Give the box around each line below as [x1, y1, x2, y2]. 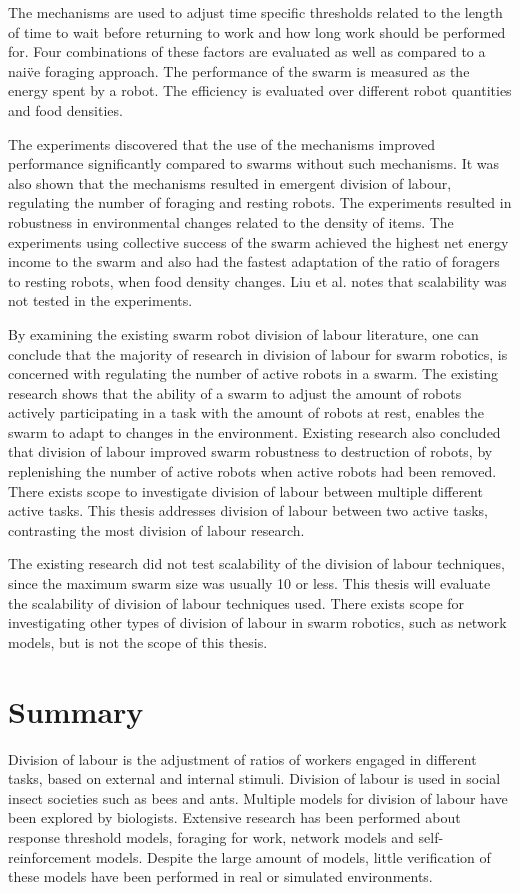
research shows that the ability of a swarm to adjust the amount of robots [8, 382, 462, 403]
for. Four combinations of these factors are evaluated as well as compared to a [8, 41, 486, 62]
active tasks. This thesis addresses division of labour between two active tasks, [8, 500, 488, 521]
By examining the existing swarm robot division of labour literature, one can [8, 323, 479, 344]
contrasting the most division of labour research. [8, 519, 305, 540]
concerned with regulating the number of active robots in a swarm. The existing [8, 363, 499, 384]
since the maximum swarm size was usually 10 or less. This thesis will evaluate [8, 573, 491, 594]
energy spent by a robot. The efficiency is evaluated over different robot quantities [8, 80, 512, 101]
